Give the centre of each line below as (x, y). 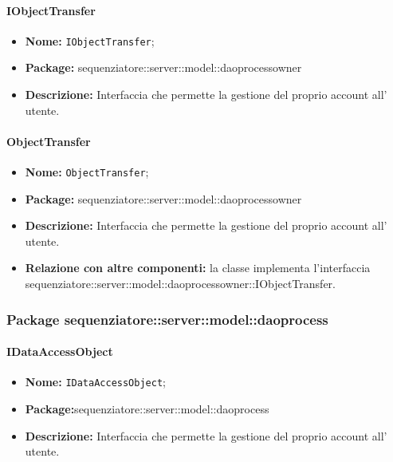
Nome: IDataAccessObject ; (95, 382)
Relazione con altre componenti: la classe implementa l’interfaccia (198, 268)
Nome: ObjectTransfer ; (87, 172)
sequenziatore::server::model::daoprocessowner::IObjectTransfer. (180, 284)
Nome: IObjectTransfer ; (90, 40)
